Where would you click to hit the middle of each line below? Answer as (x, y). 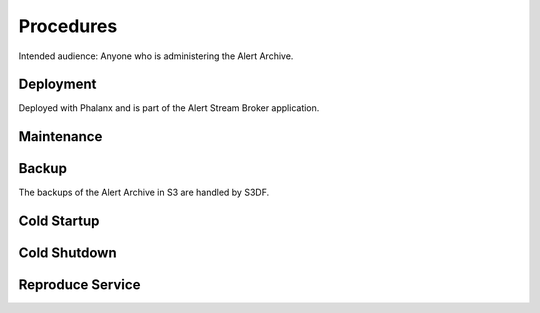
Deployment (57, 84)
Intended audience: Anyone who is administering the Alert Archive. (156, 56)
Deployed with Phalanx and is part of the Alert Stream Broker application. (169, 108)
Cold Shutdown (67, 253)
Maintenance (60, 136)
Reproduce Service (79, 285)
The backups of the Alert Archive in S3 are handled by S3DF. (144, 192)
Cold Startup (59, 221)
